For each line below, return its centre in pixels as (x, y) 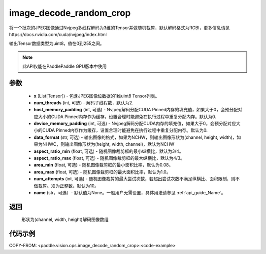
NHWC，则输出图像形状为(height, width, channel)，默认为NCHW (108, 144)
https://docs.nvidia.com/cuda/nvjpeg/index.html (58, 34)
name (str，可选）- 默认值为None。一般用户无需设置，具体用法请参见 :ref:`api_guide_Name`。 (130, 192)
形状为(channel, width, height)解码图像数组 (65, 219)
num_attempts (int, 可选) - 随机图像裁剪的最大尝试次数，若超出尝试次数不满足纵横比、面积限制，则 (135, 179)
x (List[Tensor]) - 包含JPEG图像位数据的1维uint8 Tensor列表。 (97, 96)
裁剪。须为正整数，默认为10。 (68, 186)
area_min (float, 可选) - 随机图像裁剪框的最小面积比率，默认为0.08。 (103, 165)
